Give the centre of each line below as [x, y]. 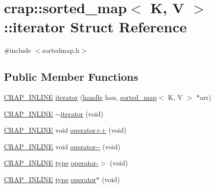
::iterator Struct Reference [96, 27]
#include [18, 50]
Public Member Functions [71, 77]
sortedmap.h [61, 50]
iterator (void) [82, 113]
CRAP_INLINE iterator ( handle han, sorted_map [80, 97]
